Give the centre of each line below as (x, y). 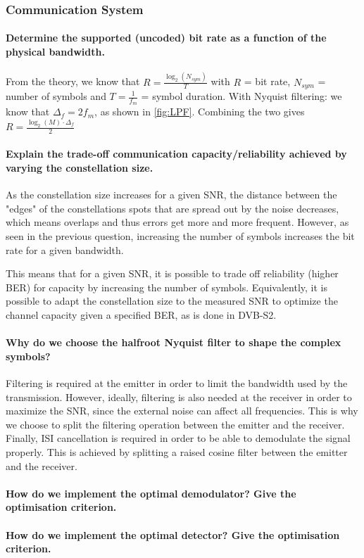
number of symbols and (56, 96)
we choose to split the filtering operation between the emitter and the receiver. (175, 424)
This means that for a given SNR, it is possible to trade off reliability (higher (172, 273)
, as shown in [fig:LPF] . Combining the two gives (200, 112)
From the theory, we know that (73, 81)
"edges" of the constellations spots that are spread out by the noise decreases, (172, 208)
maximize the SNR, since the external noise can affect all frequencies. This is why (182, 411)
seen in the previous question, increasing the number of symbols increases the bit (180, 236)
